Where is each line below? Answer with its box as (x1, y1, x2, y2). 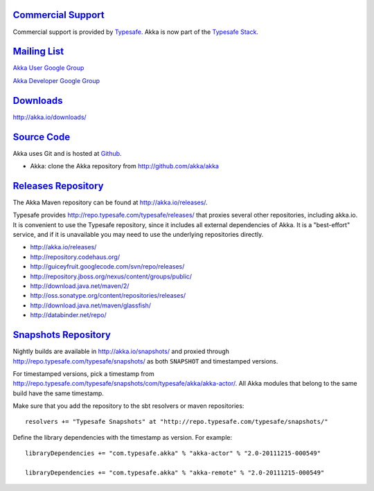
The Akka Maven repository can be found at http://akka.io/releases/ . (12, 198, 208, 206)
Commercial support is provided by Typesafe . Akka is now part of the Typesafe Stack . (12, 28, 259, 36)
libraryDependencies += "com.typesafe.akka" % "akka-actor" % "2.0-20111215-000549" (25, 449, 321, 457)
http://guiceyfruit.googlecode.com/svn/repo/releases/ (30, 262, 185, 271)
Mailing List (12, 46, 64, 57)
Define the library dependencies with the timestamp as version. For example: (12, 433, 232, 441)
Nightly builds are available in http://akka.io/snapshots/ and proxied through (12, 347, 230, 356)
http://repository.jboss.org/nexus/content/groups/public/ (30, 272, 193, 280)
